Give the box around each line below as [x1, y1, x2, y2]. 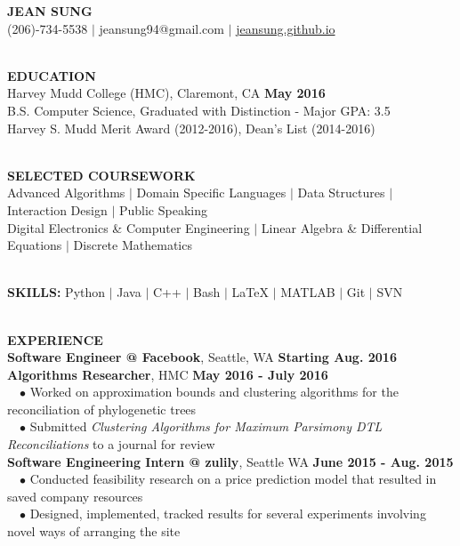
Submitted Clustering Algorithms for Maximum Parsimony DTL [29, 417, 383, 436]
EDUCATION [7, 66, 96, 84]
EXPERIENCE [7, 330, 103, 349]
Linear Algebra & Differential [261, 218, 423, 237]
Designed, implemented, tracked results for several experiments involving [29, 504, 426, 523]
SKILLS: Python [7, 283, 106, 301]
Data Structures [297, 183, 385, 202]
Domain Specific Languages [136, 183, 286, 202]
